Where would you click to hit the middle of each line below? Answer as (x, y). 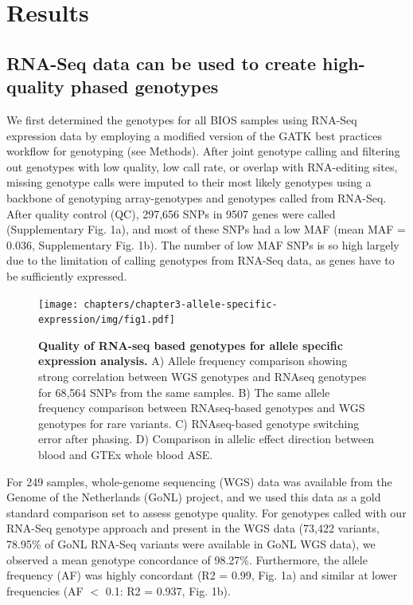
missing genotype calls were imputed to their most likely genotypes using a (189, 182)
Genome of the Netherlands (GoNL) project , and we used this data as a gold (194, 497)
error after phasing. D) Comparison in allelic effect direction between (206, 439)
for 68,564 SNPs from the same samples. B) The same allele (184, 392)
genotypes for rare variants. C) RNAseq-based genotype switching (199, 423)
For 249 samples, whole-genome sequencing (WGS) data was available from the (199, 481)
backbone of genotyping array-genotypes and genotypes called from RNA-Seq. (197, 197)
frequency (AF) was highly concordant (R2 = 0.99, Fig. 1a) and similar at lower (202, 575)
